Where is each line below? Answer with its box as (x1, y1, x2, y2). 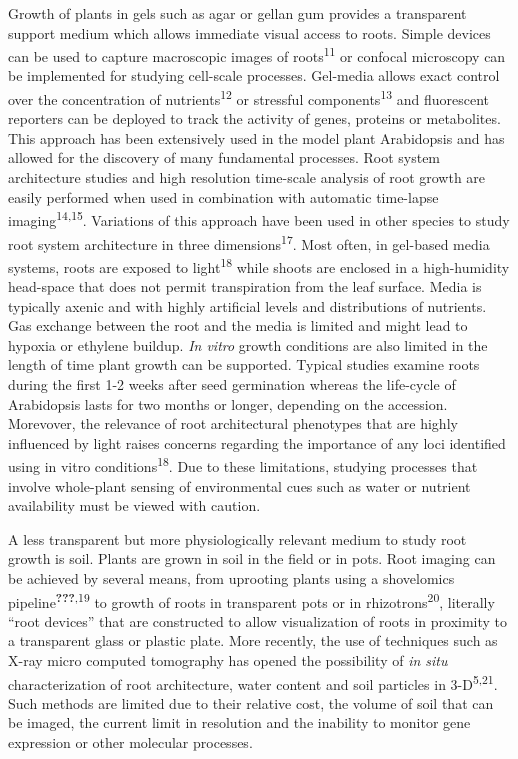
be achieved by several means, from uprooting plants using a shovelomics (8, 567, 455, 588)
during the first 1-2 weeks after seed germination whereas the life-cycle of (8, 373, 456, 394)
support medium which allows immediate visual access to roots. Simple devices (8, 22, 491, 43)
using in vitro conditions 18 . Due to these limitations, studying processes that (8, 453, 478, 476)
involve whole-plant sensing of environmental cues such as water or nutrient (8, 475, 471, 496)
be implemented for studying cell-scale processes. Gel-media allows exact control (8, 65, 500, 86)
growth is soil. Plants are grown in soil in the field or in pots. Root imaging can (8, 548, 496, 569)
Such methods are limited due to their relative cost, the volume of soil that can (8, 692, 494, 713)
